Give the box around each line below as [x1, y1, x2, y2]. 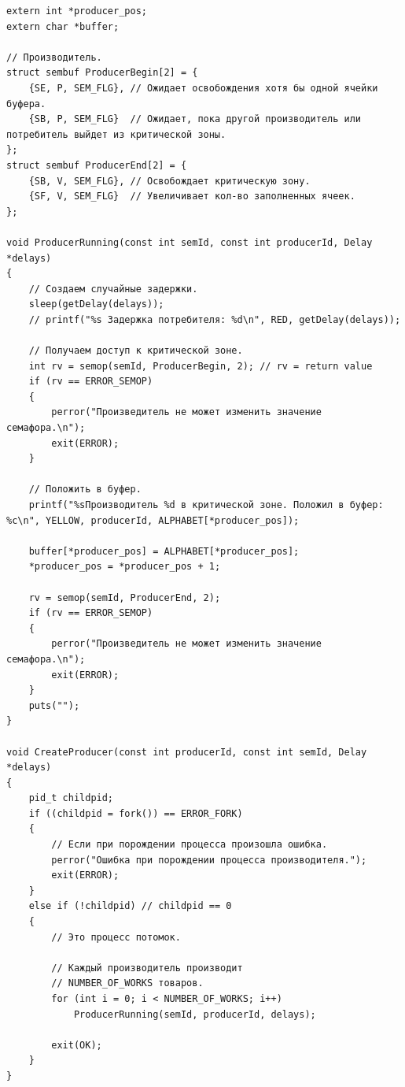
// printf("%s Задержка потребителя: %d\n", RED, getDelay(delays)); [28, 313, 401, 325]
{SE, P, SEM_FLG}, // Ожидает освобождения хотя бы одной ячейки [28, 82, 378, 94]
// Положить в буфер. [28, 484, 142, 495]
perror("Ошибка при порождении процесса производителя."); [51, 854, 367, 866]
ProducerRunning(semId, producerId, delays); [73, 1008, 316, 1020]
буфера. [6, 98, 46, 109]
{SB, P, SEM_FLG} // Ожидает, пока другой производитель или [28, 113, 362, 125]
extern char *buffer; [6, 20, 120, 32]
